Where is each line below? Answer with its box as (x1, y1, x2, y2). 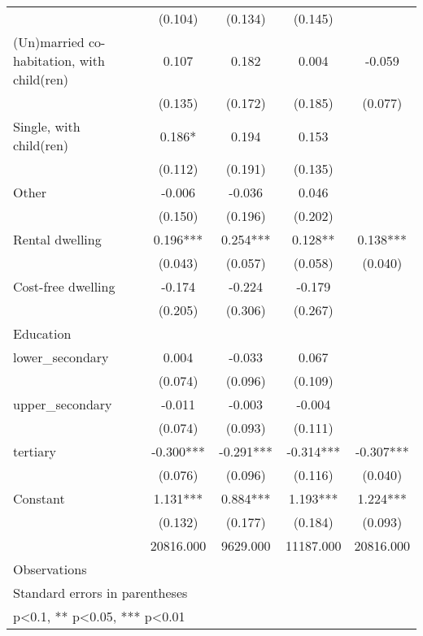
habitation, (13, 51, 76, 70)
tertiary (13, 442, 56, 461)
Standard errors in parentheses (13, 583, 188, 602)
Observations (13, 560, 87, 578)
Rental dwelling (13, 230, 102, 249)
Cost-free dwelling (13, 277, 116, 296)
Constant (13, 489, 65, 508)
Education (13, 324, 72, 343)
